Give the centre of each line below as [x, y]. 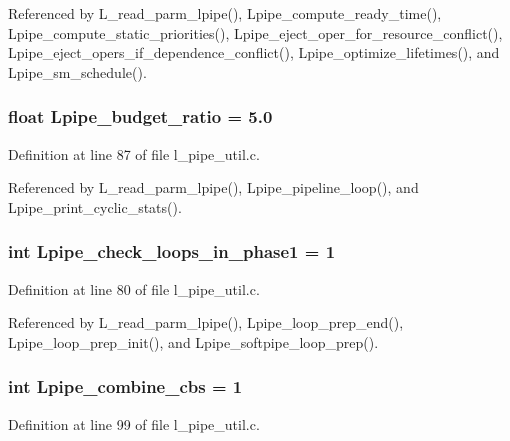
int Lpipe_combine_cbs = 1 [125, 386]
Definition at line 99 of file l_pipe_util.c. [134, 423]
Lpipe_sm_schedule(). [77, 71]
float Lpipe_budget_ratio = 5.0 [140, 116]
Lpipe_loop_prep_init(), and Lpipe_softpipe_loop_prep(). [193, 341]
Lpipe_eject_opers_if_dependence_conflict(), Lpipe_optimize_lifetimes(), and [254, 52]
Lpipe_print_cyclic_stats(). [95, 206]
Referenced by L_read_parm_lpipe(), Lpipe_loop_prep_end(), [206, 322]
